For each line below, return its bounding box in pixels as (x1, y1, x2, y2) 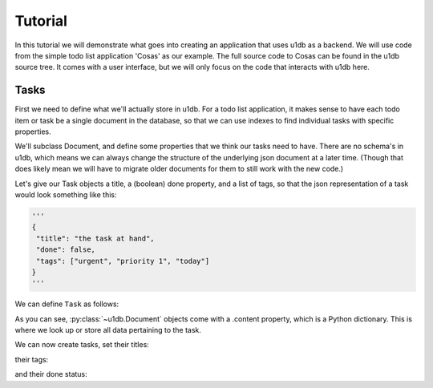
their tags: (14, 354, 49, 364)
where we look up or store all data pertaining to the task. (14, 325, 202, 335)
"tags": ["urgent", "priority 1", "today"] (36, 257, 210, 265)
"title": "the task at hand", (36, 233, 156, 243)
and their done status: (14, 370, 87, 379)
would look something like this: (14, 189, 117, 200)
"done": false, (36, 245, 96, 254)
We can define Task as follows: (14, 299, 119, 309)
